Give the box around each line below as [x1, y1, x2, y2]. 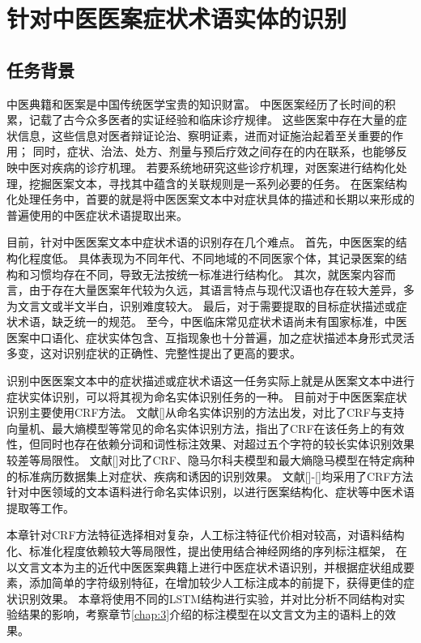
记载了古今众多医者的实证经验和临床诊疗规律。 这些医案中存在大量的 [28, 111, 396, 128]
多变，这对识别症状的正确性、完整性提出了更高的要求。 [6, 345, 301, 362]
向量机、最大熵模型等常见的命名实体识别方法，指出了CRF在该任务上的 [6, 419, 382, 436]
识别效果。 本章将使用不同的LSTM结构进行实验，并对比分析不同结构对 [17, 589, 394, 607]
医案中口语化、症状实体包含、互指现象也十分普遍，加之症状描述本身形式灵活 [6, 328, 415, 345]
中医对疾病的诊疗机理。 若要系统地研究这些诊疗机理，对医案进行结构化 [17, 158, 396, 175]
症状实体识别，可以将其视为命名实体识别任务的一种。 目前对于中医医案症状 [6, 388, 407, 405]
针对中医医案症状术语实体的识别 [6, 2, 347, 35]
